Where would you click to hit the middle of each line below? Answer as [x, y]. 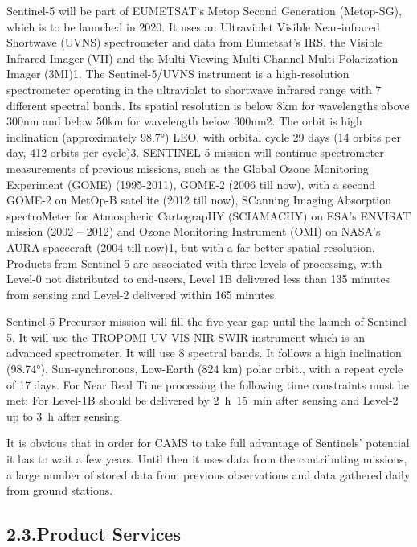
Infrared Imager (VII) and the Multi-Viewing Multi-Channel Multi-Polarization [202, 58]
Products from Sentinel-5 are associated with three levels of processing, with [194, 263]
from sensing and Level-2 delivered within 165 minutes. [142, 294]
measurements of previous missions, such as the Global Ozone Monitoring [188, 168]
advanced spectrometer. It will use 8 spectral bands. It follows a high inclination [204, 353]
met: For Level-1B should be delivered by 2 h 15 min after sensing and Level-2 [202, 400]
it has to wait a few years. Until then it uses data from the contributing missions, [207, 459]
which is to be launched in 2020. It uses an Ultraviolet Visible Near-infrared [193, 26]
